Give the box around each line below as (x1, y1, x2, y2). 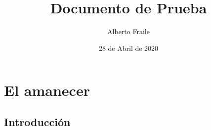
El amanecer (4, 80, 90, 100)
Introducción (4, 114, 71, 129)
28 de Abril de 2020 (98, 43, 159, 53)
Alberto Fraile (107, 26, 150, 37)
